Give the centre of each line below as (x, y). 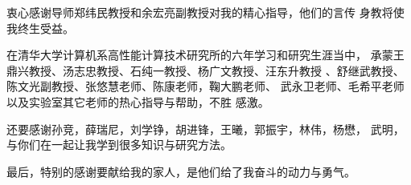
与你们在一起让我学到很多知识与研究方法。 (119, 145)
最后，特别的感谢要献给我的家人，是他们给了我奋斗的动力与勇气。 (181, 171)
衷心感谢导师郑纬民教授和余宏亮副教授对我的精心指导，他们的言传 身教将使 (205, 12)
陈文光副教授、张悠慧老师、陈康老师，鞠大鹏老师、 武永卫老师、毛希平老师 (205, 86)
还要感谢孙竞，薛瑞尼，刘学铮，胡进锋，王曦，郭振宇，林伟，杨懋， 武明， (205, 129)
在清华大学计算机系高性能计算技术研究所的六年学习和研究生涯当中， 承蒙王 (205, 55)
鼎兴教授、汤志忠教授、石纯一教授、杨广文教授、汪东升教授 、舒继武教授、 (205, 70)
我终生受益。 (40, 28)
